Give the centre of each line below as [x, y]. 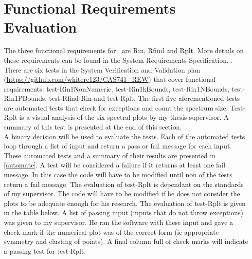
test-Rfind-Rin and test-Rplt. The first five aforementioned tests [144, 98]
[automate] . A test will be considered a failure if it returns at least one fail [115, 165]
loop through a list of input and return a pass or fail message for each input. [118, 146]
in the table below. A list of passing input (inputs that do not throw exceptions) [124, 213]
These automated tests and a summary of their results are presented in [110, 155]
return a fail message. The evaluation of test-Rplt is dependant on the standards [124, 184]
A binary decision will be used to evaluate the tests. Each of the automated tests [125, 136]
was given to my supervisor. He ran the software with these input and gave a [119, 222]
